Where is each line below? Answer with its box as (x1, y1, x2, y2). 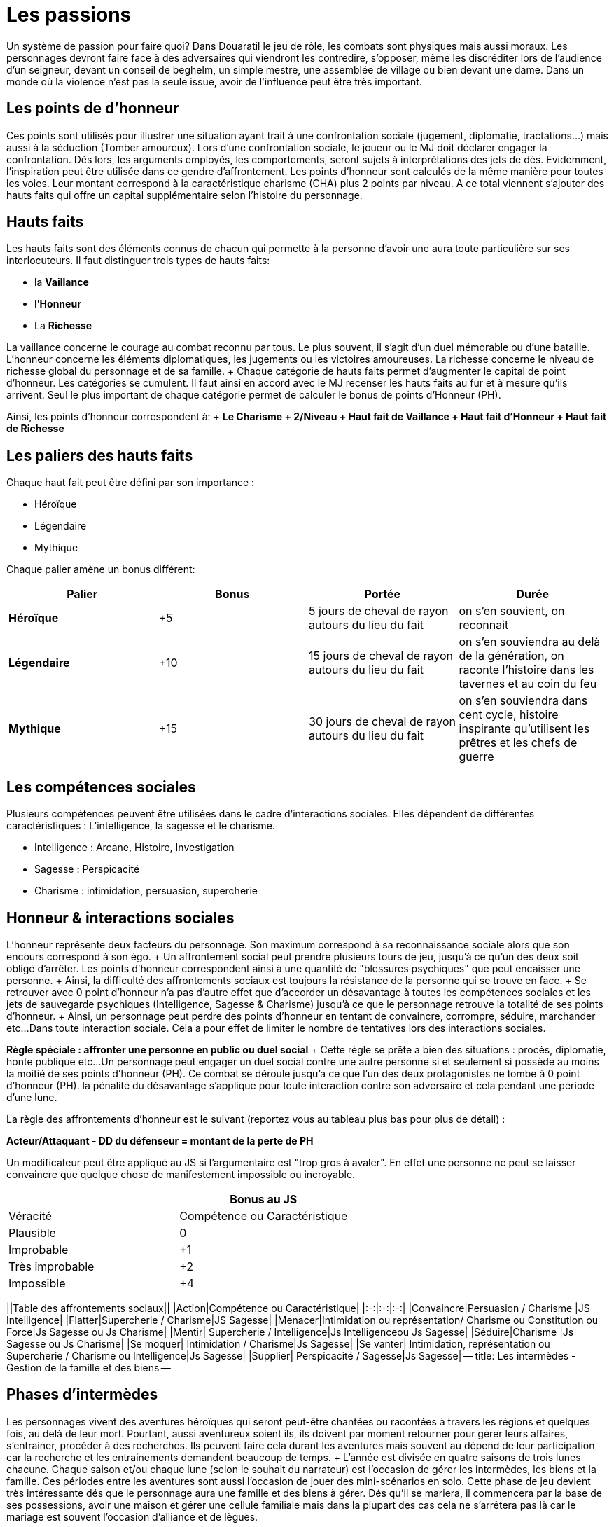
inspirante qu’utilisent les (459, 721, 590, 736)
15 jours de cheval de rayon (309, 649, 454, 663)
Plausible (8, 1225, 56, 1240)
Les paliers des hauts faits (6, 446, 193, 464)
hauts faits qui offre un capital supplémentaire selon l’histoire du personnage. (6, 188, 363, 201)
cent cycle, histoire (459, 707, 559, 722)
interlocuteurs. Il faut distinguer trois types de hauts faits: (6, 254, 270, 267)
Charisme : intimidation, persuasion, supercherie (34, 885, 258, 897)
